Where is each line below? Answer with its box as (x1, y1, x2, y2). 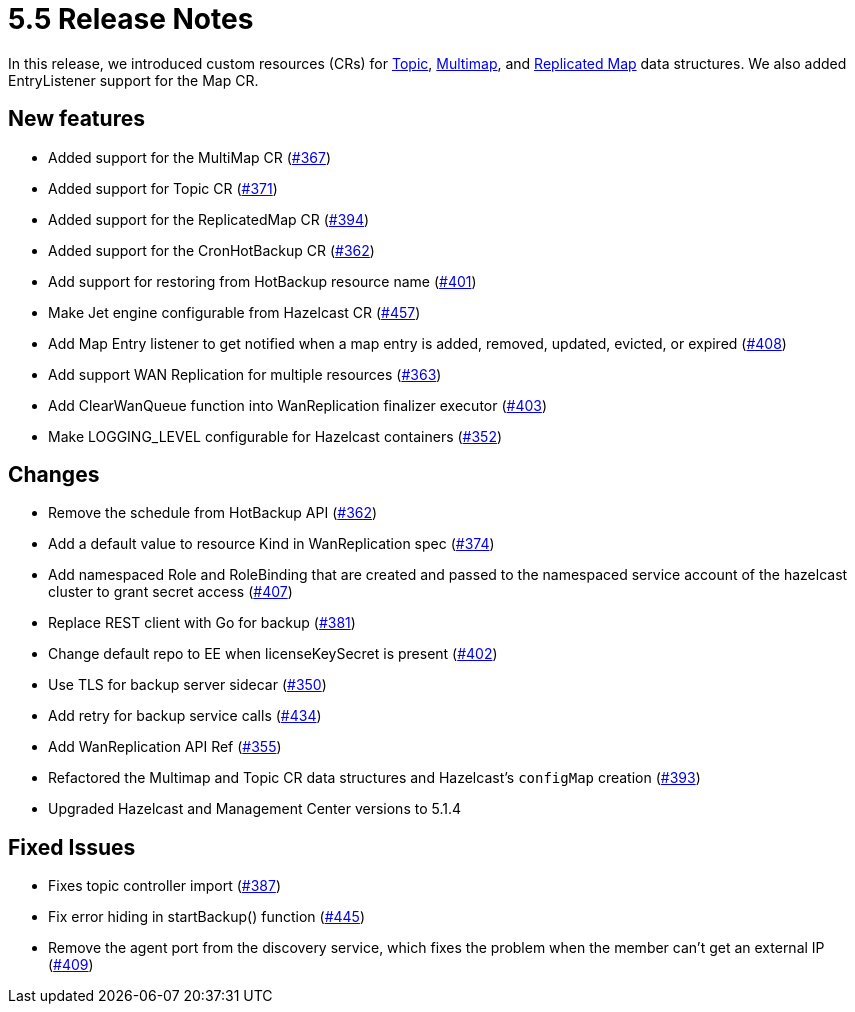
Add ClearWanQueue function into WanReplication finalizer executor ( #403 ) (48, 396, 548, 414)
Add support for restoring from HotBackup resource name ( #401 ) (48, 272, 477, 290)
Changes (8, 462, 100, 488)
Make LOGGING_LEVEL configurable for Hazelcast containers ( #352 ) (48, 427, 503, 445)
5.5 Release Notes (8, 2, 254, 36)
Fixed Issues (8, 834, 136, 860)
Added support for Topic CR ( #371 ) (48, 179, 278, 197)
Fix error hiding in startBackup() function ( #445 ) (48, 908, 366, 926)
